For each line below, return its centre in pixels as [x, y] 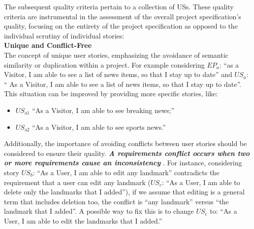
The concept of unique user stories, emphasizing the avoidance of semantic [116, 55]
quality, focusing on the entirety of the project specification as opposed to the [121, 26]
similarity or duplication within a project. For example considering [104, 64]
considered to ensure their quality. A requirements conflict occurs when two [127, 153]
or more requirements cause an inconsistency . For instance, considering [123, 163]
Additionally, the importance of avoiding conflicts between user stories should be [126, 143]
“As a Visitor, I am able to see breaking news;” [103, 110]
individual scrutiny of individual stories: [64, 35]
